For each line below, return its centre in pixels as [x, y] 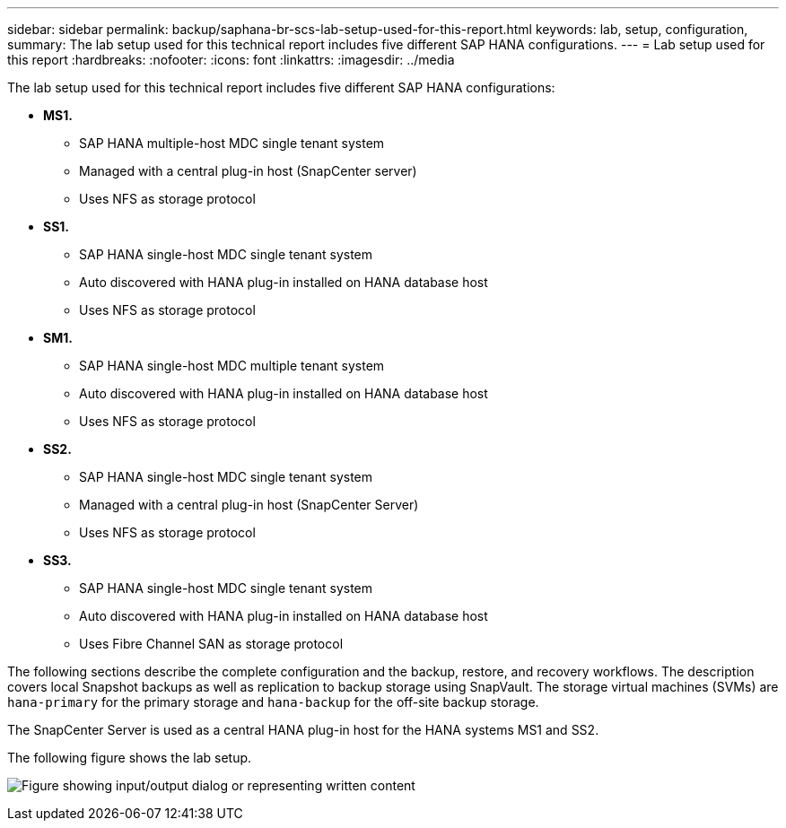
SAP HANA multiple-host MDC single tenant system [232, 143]
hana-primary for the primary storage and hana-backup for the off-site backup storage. [273, 702]
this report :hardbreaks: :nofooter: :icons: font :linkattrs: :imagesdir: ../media [231, 60]
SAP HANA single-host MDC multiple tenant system [232, 366]
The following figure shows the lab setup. [130, 758]
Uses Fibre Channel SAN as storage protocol [211, 644]
